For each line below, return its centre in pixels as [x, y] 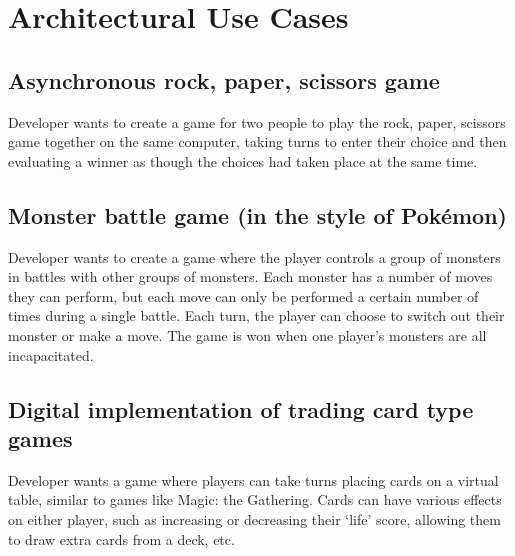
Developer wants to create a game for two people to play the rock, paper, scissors [257, 121]
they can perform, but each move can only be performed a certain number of [243, 295]
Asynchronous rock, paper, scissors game [224, 79]
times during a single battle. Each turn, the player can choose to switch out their [256, 315]
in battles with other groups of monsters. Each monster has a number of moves [250, 276]
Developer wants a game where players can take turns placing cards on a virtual [253, 479]
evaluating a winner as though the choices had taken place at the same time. [243, 160]
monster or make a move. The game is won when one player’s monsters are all [247, 334]
